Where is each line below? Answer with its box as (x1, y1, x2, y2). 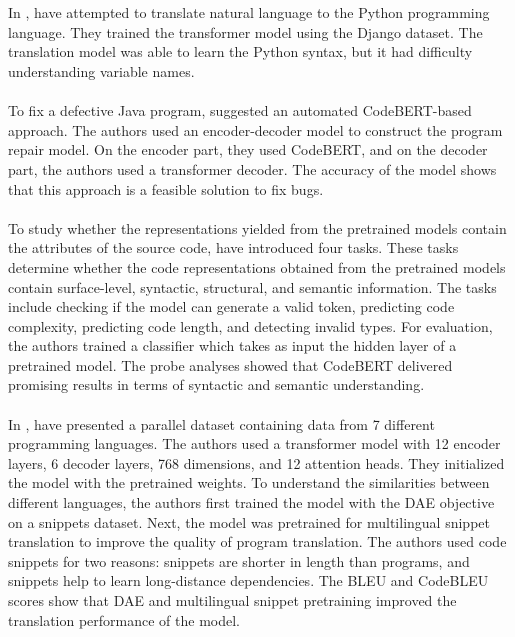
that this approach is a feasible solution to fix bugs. (8, 178, 324, 199)
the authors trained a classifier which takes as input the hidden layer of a (8, 335, 457, 356)
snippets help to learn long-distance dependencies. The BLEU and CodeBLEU (8, 570, 489, 591)
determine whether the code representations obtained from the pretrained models (8, 256, 506, 277)
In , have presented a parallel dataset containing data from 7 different (8, 413, 435, 434)
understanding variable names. (8, 60, 195, 81)
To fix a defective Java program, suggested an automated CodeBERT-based (8, 100, 472, 121)
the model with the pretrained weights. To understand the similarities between (8, 472, 490, 493)
